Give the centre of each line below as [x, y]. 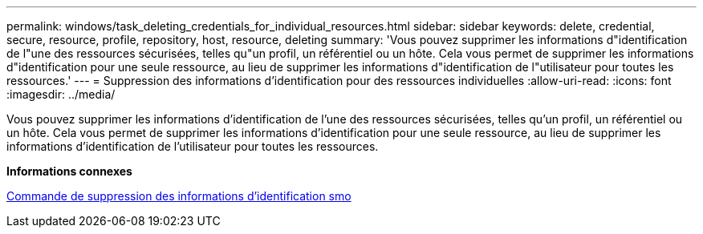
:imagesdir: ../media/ [61, 94]
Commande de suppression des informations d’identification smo [179, 196]
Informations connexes [69, 171]
